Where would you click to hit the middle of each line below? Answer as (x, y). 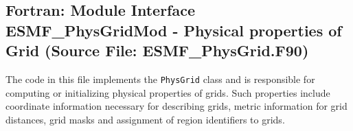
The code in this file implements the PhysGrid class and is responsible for (160, 79)
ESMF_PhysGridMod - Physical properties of (174, 30)
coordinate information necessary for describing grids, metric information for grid (176, 106)
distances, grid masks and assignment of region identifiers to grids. (145, 119)
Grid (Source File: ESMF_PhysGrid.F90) (157, 50)
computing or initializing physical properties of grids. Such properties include (168, 92)
